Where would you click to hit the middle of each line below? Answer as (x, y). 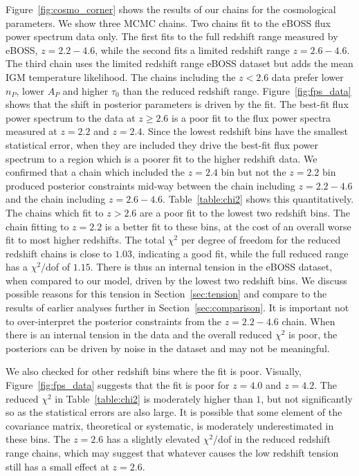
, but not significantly (307, 398)
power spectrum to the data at (71, 117)
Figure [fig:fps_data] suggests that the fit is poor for (118, 385)
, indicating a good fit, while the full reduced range (240, 253)
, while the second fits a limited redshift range (192, 49)
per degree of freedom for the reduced (261, 240)
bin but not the (254, 172)
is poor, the (313, 335)
